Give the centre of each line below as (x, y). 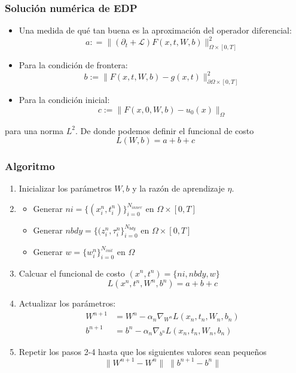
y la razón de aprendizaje (178, 188)
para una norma (34, 130)
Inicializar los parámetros (65, 188)
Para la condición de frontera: (73, 65)
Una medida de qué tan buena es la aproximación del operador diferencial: (155, 30)
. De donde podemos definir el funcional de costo (165, 130)
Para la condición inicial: (64, 100)
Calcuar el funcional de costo (72, 273)
